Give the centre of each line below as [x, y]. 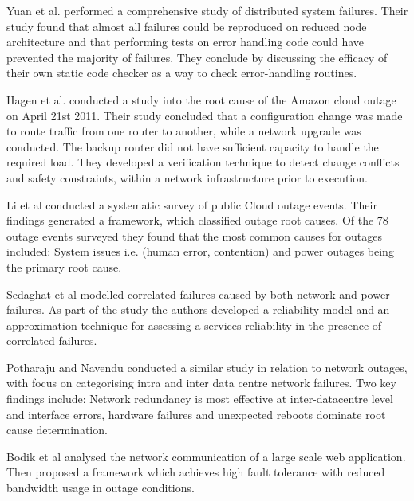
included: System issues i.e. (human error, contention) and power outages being [200, 251]
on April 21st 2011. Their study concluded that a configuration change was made [205, 115]
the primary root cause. [64, 266]
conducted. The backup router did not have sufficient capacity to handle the [193, 146]
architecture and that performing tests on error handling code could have [185, 42]
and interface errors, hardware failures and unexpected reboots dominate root [196, 414]
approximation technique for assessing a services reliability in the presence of [194, 325]
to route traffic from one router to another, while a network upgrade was [184, 131]
